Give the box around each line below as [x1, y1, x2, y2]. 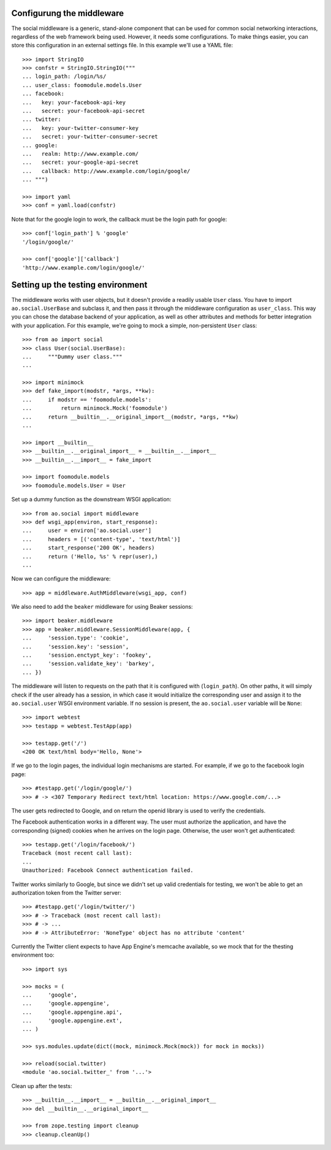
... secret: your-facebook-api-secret [22, 107, 145, 115]
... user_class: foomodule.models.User [22, 82, 142, 88]
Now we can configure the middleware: [11, 575, 111, 582]
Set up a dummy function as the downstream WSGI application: [11, 496, 172, 503]
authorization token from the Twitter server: [11, 889, 122, 897]
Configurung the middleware [11, 8, 124, 18]
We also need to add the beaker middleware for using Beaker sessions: [11, 603, 193, 611]
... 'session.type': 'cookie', [22, 635, 129, 641]
